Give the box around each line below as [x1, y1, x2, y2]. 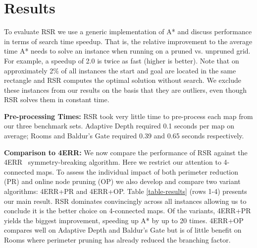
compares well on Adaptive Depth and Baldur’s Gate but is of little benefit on [4, 225, 242, 235]
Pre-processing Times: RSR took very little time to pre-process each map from [4, 111, 253, 121]
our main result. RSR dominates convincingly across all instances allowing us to [4, 195, 247, 206]
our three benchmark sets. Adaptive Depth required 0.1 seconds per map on [4, 121, 235, 131]
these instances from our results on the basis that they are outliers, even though [4, 84, 247, 95]
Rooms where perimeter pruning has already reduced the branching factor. [4, 235, 231, 245]
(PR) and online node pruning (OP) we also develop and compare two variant [4, 176, 241, 186]
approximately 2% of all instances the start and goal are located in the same [4, 65, 236, 75]
